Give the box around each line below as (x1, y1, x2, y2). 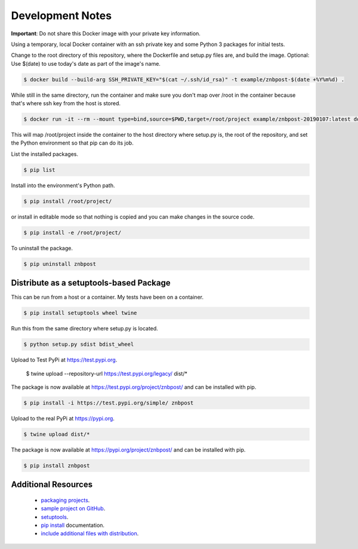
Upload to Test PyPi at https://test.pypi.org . (11, 356, 118, 364)
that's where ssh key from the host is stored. (11, 100, 121, 107)
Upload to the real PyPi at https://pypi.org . (11, 415, 115, 422)
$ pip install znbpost (23, 462, 90, 469)
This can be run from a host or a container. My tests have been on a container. (11, 293, 204, 301)
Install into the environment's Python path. (11, 182, 115, 189)
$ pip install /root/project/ (23, 198, 112, 204)
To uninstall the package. (11, 244, 73, 252)
